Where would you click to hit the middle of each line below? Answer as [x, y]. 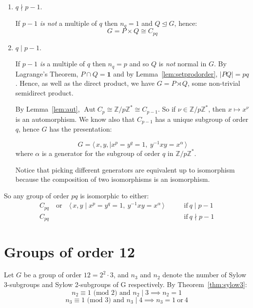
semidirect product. [44, 92]
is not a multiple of [68, 23]
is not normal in [183, 64]
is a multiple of [62, 64]
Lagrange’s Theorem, [47, 73]
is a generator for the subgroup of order [101, 153]
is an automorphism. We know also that [75, 119]
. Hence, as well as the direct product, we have [85, 83]
